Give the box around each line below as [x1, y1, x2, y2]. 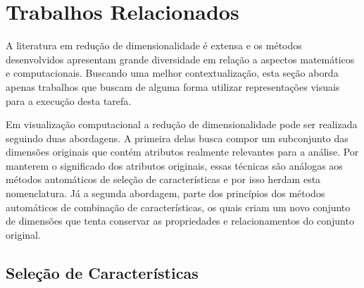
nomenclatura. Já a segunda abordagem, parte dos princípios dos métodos [6, 186, 325, 201]
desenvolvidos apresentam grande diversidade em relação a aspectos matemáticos [6, 51, 355, 66]
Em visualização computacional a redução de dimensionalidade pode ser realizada [6, 117, 358, 132]
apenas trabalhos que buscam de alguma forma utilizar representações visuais [6, 79, 340, 94]
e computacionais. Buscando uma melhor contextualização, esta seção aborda [6, 65, 339, 80]
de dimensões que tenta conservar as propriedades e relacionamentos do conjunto [6, 213, 354, 228]
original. [6, 227, 41, 242]
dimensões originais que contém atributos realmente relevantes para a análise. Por [6, 144, 359, 159]
